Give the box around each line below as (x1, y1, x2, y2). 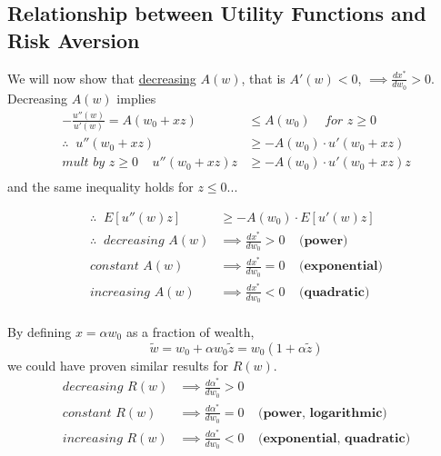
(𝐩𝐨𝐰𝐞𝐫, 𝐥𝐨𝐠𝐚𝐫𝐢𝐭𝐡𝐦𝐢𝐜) (257, 406, 387, 420)
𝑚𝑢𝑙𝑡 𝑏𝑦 (62, 156, 105, 170)
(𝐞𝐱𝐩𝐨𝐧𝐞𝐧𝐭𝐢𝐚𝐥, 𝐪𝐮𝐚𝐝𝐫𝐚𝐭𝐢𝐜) (257, 431, 411, 445)
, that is (241, 68, 286, 87)
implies (116, 88, 156, 107)
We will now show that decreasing (7, 68, 196, 87)
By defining (7, 322, 72, 341)
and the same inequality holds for (7, 177, 194, 196)
